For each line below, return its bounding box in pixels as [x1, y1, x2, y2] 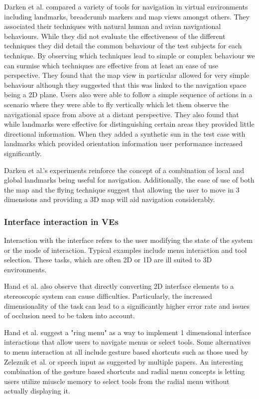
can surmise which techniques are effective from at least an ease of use [4, 60, 218, 70]
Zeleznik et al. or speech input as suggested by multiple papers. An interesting [4, 356, 244, 367]
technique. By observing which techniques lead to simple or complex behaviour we [4, 50, 255, 60]
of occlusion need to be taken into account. [4, 310, 135, 321]
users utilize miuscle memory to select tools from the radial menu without [4, 376, 230, 386]
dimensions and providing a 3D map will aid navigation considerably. [4, 194, 215, 204]
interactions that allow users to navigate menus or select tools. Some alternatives [4, 337, 251, 347]
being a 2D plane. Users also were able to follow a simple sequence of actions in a [4, 89, 253, 100]
